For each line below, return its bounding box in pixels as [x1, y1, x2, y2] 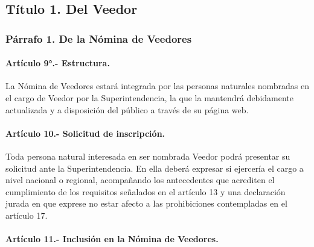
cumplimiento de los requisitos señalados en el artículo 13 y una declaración [5, 185, 286, 198]
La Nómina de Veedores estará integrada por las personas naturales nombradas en [5, 80, 310, 92]
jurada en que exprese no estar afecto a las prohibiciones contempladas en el [5, 197, 287, 210]
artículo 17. [5, 208, 48, 221]
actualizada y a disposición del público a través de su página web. [5, 103, 249, 116]
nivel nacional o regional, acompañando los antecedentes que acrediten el [5, 174, 275, 186]
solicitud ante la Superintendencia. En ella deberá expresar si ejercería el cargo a [5, 161, 304, 174]
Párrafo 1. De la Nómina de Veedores [5, 31, 192, 46]
